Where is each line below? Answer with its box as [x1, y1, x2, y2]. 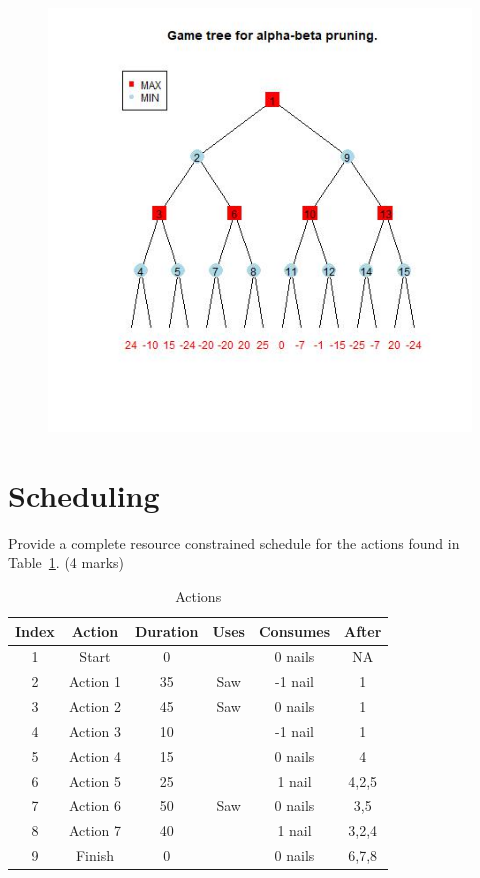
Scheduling [8, 474, 160, 515]
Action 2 [68, 696, 121, 717]
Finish [75, 845, 114, 866]
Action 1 [68, 671, 121, 692]
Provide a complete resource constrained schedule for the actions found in [8, 532, 460, 553]
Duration [134, 620, 199, 641]
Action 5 [68, 770, 121, 791]
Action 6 [68, 795, 121, 816]
